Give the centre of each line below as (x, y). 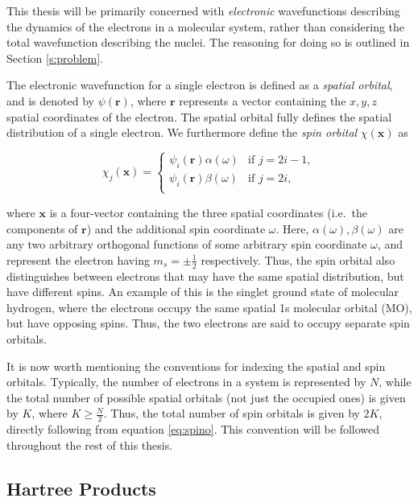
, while (395, 382)
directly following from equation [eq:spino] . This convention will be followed (193, 429)
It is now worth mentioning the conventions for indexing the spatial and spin (196, 366)
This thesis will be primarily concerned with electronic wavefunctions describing (203, 10)
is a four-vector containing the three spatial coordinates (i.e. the (208, 212)
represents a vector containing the (263, 100)
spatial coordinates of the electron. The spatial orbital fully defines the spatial (199, 116)
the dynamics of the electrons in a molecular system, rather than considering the (206, 26)
